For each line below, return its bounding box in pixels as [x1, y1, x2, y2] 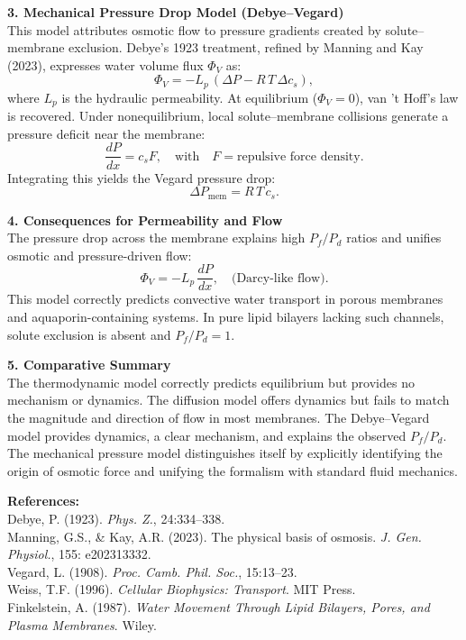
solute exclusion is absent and [7, 325, 171, 343]
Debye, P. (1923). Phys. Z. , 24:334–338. [7, 508, 225, 527]
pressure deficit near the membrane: [7, 123, 206, 142]
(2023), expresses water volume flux [7, 55, 204, 74]
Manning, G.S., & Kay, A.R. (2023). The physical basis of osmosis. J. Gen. [7, 526, 422, 545]
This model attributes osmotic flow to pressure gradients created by [7, 20, 381, 39]
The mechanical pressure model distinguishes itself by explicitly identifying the [7, 443, 443, 462]
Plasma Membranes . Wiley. [7, 615, 157, 634]
